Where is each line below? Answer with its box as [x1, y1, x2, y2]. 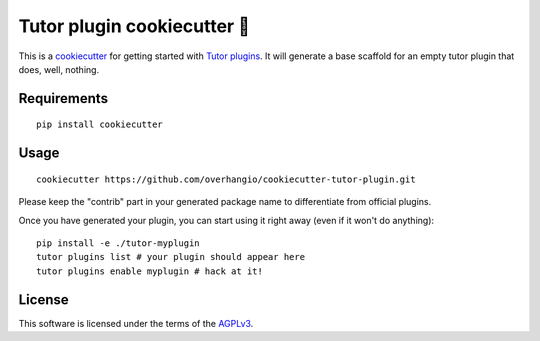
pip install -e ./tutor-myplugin [36, 237, 200, 249]
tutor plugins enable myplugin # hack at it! [36, 265, 264, 277]
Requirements [18, 90, 109, 107]
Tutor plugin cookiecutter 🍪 [18, 15, 250, 37]
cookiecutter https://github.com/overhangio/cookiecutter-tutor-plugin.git [36, 173, 416, 185]
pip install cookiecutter [36, 119, 164, 130]
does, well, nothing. [18, 63, 100, 75]
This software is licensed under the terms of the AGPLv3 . [18, 317, 254, 329]
